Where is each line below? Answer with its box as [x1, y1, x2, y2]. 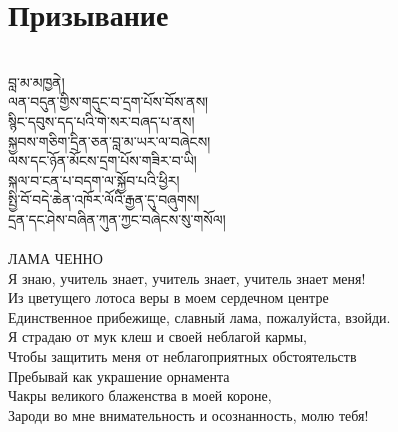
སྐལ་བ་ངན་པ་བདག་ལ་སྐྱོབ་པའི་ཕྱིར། [8, 169, 180, 190]
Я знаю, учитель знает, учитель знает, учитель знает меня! [8, 267, 366, 288]
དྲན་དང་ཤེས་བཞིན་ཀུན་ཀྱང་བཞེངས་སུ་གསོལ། [8, 208, 226, 229]
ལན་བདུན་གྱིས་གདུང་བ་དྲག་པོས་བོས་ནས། [8, 91, 209, 112]
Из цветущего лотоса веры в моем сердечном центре [8, 287, 329, 308]
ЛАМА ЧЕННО [8, 248, 103, 269]
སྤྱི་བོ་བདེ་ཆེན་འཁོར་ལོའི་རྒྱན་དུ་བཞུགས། [8, 189, 200, 210]
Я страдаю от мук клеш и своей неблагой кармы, [8, 326, 307, 347]
